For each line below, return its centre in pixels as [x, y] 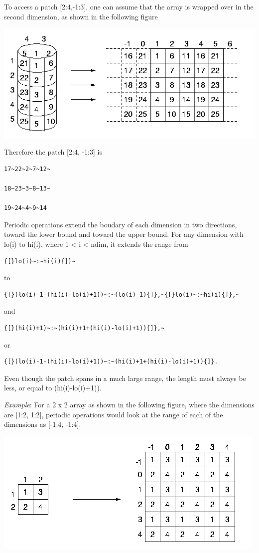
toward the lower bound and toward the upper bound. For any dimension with [124, 234]
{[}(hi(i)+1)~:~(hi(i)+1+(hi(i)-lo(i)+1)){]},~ [84, 328]
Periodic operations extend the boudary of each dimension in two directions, [121, 224]
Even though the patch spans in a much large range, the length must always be [125, 378]
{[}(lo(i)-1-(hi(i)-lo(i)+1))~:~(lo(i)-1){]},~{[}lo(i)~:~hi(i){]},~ [122, 294]
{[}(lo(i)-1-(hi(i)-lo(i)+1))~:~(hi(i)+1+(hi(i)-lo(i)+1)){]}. [111, 362]
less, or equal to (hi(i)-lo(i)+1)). [53, 388]
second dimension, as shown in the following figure [81, 16]
